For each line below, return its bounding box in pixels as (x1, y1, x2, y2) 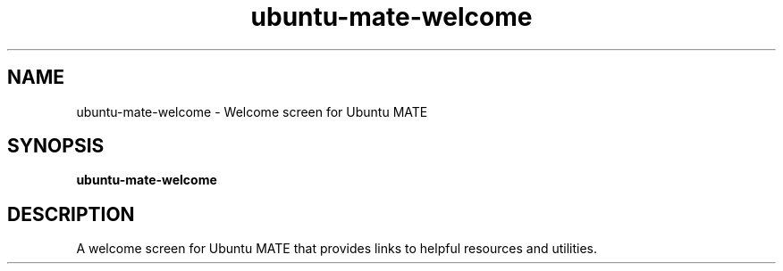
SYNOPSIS (7, 135, 105, 158)
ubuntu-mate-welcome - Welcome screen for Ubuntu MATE (76, 103, 428, 119)
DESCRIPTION (7, 202, 135, 226)
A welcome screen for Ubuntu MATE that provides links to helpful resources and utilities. (76, 241, 598, 257)
